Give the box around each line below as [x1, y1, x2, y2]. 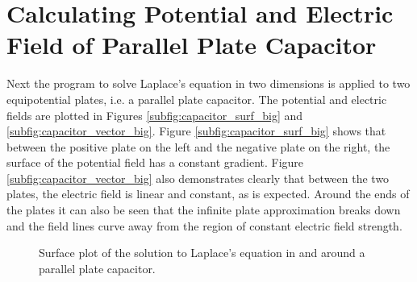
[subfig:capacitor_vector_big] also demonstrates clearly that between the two [6, 169, 390, 186]
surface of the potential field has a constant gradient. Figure [6, 154, 304, 171]
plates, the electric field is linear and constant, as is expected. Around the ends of [6, 185, 410, 202]
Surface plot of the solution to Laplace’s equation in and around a [39, 244, 365, 261]
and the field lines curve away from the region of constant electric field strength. [6, 217, 402, 234]
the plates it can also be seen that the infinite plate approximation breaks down [6, 201, 401, 218]
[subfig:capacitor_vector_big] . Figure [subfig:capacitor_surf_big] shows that [6, 122, 386, 139]
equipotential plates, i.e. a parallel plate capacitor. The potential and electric [6, 90, 387, 107]
